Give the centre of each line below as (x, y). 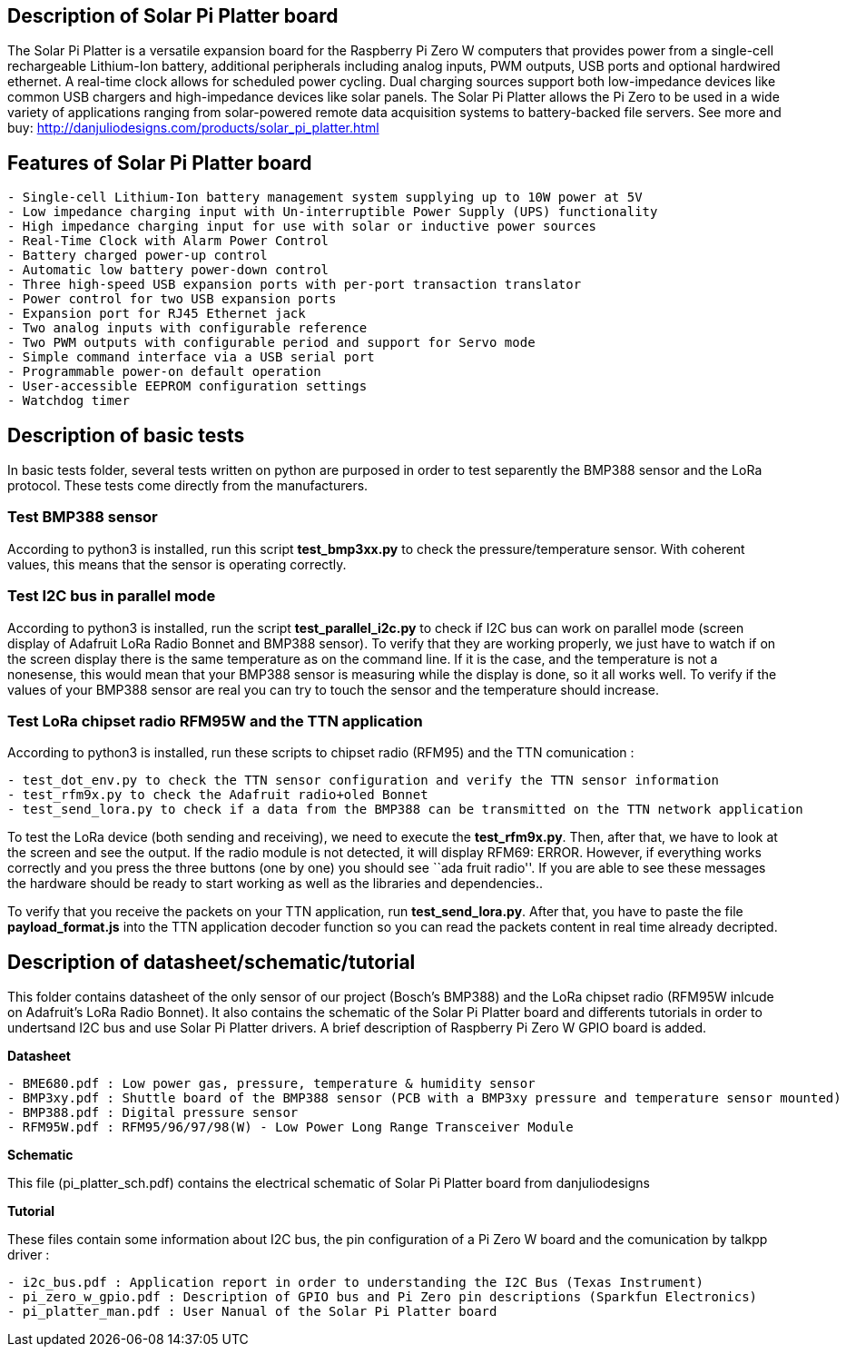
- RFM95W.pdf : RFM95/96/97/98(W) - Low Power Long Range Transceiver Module (290, 1127)
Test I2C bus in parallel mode (112, 596)
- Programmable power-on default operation (164, 372)
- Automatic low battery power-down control (168, 270)
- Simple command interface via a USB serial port (191, 357)
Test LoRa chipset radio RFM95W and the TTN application (215, 721)
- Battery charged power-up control (138, 256)
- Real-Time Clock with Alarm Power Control (168, 241)
